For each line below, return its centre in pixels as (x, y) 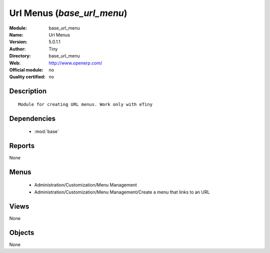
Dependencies (32, 118)
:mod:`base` (47, 131)
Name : (16, 34)
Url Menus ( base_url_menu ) (68, 13)
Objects (22, 232)
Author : (17, 49)
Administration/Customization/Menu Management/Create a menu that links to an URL (122, 192)
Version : (18, 42)
